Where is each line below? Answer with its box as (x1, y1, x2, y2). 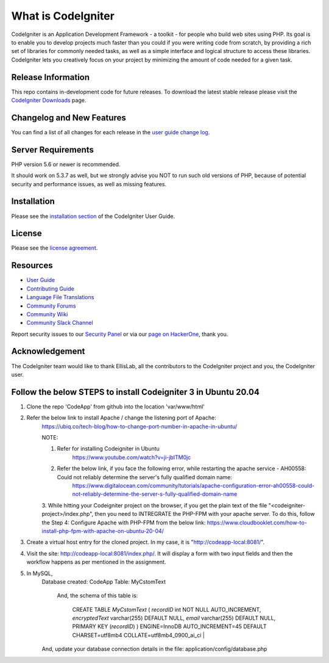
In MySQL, (26, 570, 53, 577)
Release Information (11, 72, 90, 82)
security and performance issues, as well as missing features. (11, 180, 167, 187)
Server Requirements (11, 144, 94, 155)
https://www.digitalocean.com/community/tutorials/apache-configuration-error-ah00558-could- (72, 482, 315, 489)
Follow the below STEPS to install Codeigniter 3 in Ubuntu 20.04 (11, 386, 260, 397)
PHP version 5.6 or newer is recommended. (11, 161, 121, 168)
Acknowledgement (11, 346, 85, 357)
